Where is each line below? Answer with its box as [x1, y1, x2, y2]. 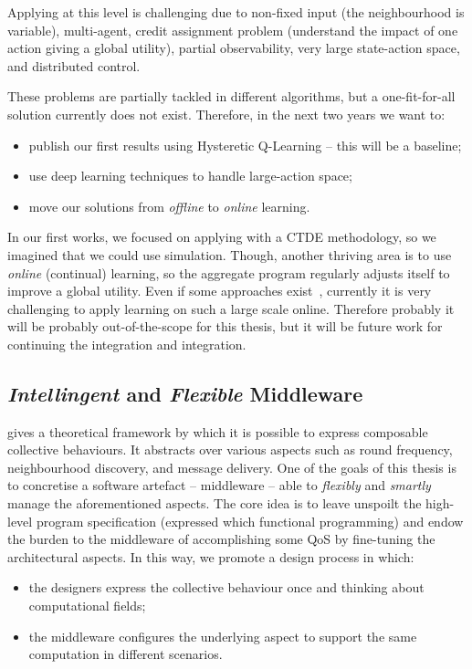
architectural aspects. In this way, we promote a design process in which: [7, 547, 414, 566]
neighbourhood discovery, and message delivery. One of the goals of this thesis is [7, 457, 456, 476]
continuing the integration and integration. [7, 334, 246, 353]
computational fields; [28, 596, 146, 615]
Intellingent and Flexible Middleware [7, 379, 363, 407]
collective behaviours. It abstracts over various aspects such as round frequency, [7, 440, 453, 459]
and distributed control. [7, 56, 141, 75]
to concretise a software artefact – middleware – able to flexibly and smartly [7, 476, 431, 495]
